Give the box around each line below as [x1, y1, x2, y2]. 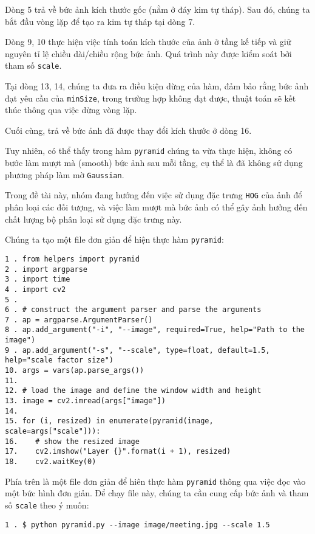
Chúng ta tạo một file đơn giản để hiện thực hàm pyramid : [5, 233, 224, 246]
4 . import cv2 [5, 285, 66, 294]
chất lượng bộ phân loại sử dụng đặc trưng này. [5, 212, 182, 225]
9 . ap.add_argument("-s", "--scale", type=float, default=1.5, [5, 345, 270, 355]
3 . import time [5, 275, 70, 284]
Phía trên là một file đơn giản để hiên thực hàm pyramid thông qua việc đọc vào [5, 474, 306, 487]
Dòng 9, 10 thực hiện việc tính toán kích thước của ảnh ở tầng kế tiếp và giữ [5, 35, 291, 48]
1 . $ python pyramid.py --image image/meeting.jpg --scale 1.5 [5, 520, 270, 529]
